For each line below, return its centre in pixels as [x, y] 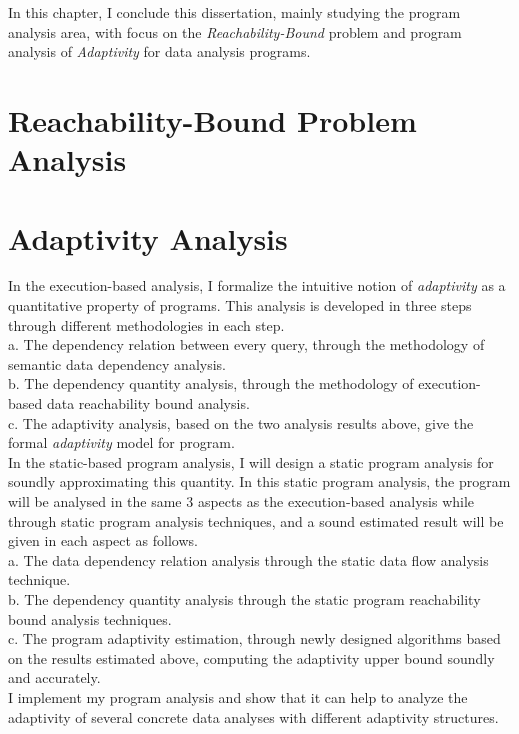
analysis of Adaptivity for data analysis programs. [159, 51]
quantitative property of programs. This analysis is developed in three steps [240, 305]
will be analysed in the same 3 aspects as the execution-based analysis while [241, 501]
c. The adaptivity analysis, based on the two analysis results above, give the [241, 422]
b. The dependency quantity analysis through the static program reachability [244, 598]
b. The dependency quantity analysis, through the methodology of [211, 383]
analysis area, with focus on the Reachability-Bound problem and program [235, 31]
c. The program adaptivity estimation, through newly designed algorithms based [254, 638]
